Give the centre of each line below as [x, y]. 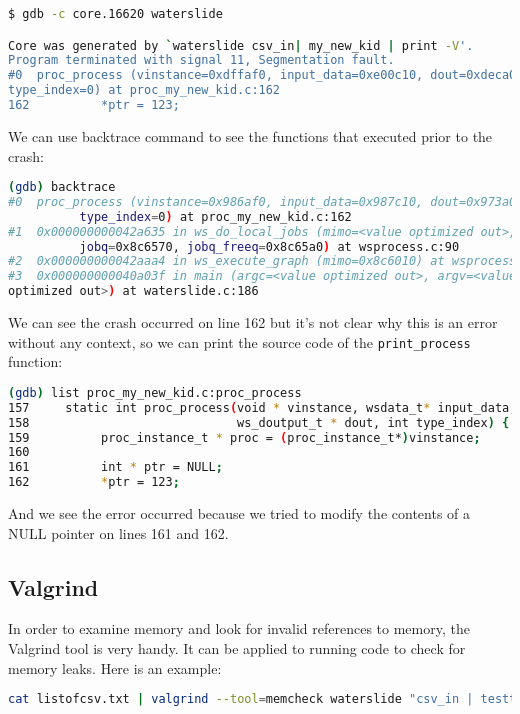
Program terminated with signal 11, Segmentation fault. [201, 60]
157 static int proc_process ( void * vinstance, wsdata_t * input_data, [262, 407]
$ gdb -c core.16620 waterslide [115, 14]
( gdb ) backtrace [62, 187]
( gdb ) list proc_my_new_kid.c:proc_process [155, 392]
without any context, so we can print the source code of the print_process [239, 341]
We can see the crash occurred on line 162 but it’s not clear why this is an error [253, 322]
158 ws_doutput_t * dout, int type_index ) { [259, 422]
